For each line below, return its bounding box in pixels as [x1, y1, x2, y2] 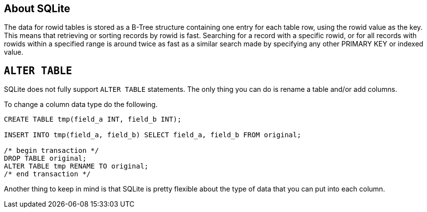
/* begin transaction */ [4, 147, 99, 155]
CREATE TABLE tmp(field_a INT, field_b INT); [4, 115, 182, 124]
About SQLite [4, 2, 71, 15]
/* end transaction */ [4, 170, 91, 178]
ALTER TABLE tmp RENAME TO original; [4, 162, 149, 170]
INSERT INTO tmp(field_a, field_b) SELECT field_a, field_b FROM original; [4, 131, 301, 139]
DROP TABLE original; [4, 154, 87, 163]
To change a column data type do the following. [4, 100, 158, 109]
